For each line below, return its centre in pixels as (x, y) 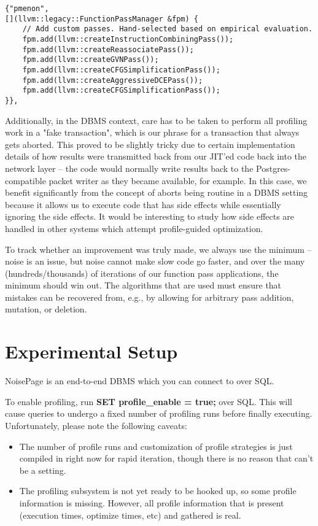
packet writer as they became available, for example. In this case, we (178, 180)
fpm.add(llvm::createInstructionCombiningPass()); (128, 39)
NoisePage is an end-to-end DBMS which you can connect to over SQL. (140, 381)
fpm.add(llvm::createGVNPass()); (91, 60)
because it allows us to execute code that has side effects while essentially (143, 204)
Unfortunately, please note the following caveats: (96, 425)
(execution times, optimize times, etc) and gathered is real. (130, 515)
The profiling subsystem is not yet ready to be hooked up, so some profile (158, 491)
